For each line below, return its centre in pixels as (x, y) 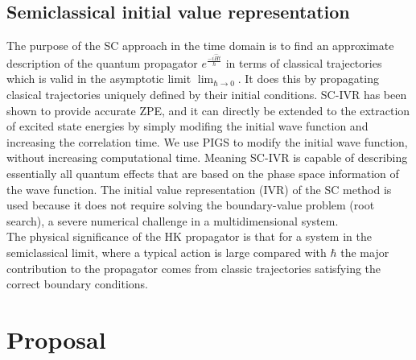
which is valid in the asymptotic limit (99, 79)
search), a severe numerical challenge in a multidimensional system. (173, 220)
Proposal (56, 339)
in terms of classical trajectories (304, 62)
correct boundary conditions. (78, 284)
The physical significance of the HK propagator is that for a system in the (189, 236)
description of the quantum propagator (102, 62)
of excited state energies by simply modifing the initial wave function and (187, 126)
